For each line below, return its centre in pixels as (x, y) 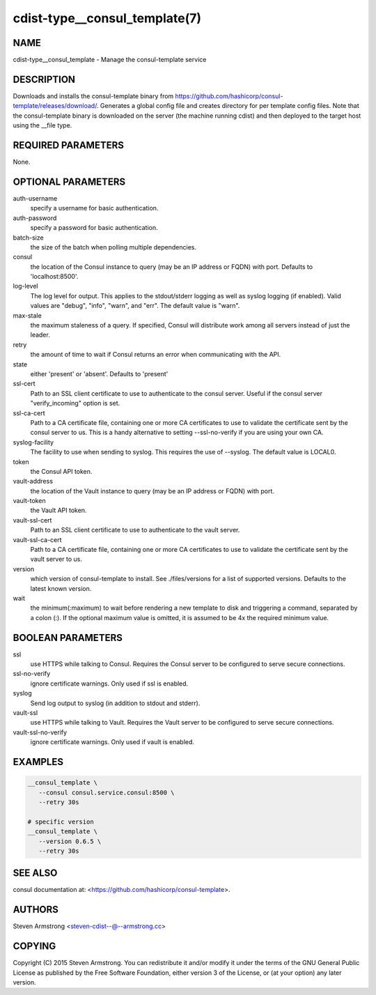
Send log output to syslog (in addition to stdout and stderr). (115, 703)
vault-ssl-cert (32, 520)
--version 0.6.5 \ (70, 841)
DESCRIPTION (44, 79)
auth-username (35, 198)
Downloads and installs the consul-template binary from (93, 96)
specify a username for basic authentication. (94, 208)
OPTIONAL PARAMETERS (69, 182)
